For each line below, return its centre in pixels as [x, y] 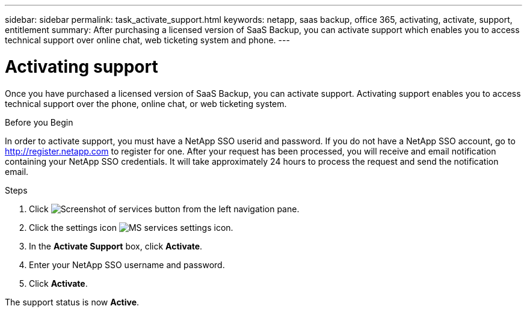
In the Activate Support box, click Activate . [116, 246]
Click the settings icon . [131, 227]
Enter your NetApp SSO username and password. [127, 265]
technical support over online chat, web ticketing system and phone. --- [147, 40]
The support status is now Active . [72, 302]
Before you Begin [39, 122]
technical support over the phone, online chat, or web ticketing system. [146, 103]
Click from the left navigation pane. [164, 209]
